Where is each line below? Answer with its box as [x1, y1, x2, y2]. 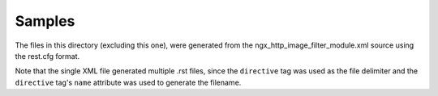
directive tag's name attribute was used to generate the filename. [15, 77, 242, 87]
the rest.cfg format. [15, 51, 80, 61]
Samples [15, 12, 75, 30]
